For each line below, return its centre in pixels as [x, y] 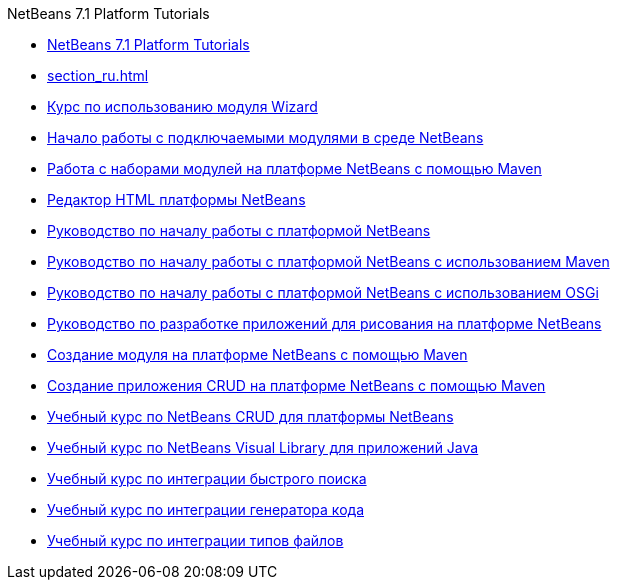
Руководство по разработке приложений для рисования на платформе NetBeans [324, 323]
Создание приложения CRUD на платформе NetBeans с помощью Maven [296, 385]
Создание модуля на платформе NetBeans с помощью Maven [257, 354]
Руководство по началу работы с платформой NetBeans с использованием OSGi [323, 292]
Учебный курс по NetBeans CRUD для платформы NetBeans [250, 416]
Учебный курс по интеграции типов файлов [195, 540]
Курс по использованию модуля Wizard [182, 106]
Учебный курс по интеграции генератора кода [205, 509]
